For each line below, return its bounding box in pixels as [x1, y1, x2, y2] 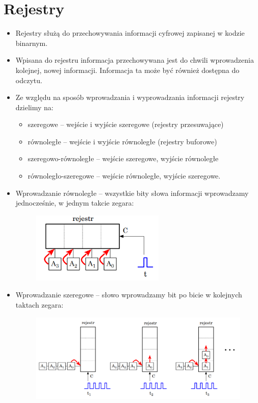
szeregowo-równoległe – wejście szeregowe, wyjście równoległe [28, 153, 219, 164]
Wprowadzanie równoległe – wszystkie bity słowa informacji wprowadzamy [15, 187, 249, 198]
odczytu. [15, 74, 42, 85]
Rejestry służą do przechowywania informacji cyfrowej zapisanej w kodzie [15, 28, 245, 38]
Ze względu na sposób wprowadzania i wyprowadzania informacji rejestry [15, 92, 245, 103]
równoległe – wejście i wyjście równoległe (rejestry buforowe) [28, 136, 217, 146]
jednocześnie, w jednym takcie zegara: [15, 197, 134, 208]
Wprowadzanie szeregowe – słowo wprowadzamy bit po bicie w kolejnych [15, 289, 242, 300]
